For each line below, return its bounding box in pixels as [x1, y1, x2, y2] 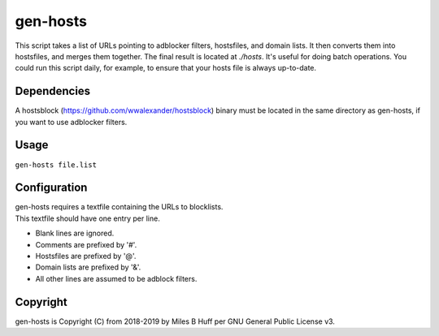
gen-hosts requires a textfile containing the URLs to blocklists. [15, 202, 224, 212]
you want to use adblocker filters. [15, 117, 128, 127]
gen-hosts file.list [15, 160, 98, 170]
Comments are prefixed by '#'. [35, 239, 137, 249]
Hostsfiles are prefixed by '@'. [35, 252, 137, 261]
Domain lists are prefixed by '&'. [35, 262, 141, 272]
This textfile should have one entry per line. [15, 213, 160, 223]
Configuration [15, 181, 88, 195]
